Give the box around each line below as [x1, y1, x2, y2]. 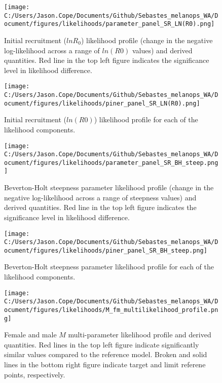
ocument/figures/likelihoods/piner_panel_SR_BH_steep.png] [4, 247, 207, 254]
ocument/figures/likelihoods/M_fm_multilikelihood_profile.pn [4, 306, 218, 314]
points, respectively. [4, 369, 65, 379]
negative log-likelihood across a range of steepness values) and [4, 192, 197, 202]
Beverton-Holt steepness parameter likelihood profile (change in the [4, 182, 214, 193]
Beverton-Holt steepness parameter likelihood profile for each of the [4, 261, 214, 272]
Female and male [4, 329, 57, 340]
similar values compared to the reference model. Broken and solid [4, 349, 207, 360]
